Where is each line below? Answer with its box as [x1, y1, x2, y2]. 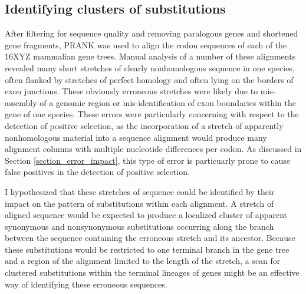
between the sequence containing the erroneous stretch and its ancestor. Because [5, 232, 295, 244]
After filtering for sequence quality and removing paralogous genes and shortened [5, 27, 298, 39]
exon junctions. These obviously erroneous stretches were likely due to [5, 85, 258, 97]
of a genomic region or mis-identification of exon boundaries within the [40, 96, 296, 108]
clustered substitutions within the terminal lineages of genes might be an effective [5, 266, 300, 279]
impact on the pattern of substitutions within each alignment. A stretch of [5, 197, 274, 209]
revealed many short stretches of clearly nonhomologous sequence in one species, [5, 61, 295, 74]
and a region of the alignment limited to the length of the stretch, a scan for [5, 255, 281, 267]
